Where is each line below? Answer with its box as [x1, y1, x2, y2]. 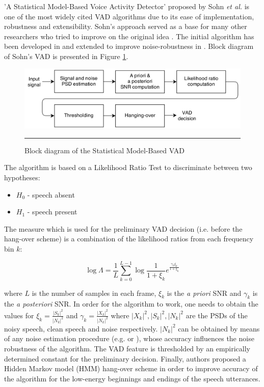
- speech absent [27, 189, 75, 200]
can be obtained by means [178, 323, 260, 334]
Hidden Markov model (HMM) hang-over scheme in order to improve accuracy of [4, 363, 258, 374]
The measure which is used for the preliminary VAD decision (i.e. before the [4, 223, 243, 234]
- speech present [27, 206, 77, 217]
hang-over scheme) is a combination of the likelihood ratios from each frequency [4, 233, 254, 244]
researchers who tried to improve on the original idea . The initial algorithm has [4, 31, 254, 41]
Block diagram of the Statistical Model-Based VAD [24, 145, 184, 155]
